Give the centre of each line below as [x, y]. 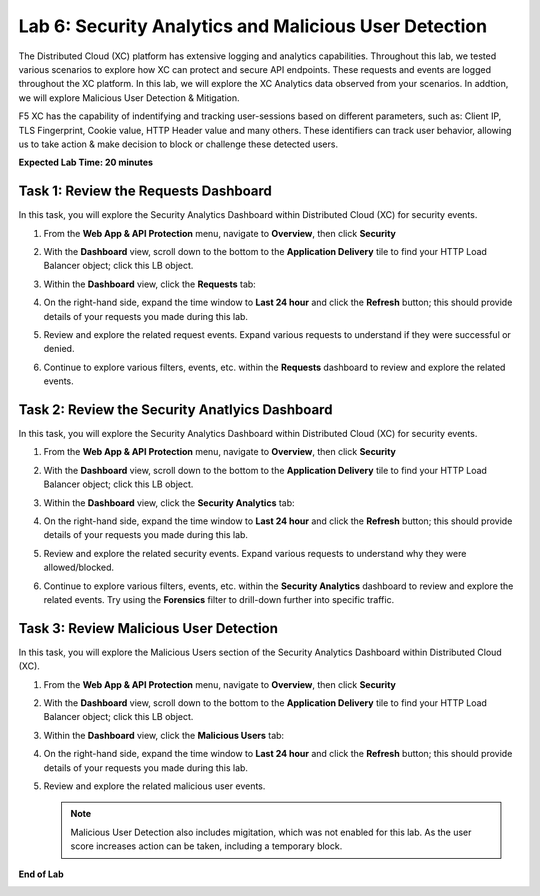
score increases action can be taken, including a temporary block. [206, 846]
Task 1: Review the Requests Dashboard [145, 191]
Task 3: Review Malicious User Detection [148, 628]
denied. [59, 349]
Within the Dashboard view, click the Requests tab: [150, 284]
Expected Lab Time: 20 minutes [86, 162]
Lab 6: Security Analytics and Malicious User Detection [253, 26]
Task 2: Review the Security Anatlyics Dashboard [175, 409]
